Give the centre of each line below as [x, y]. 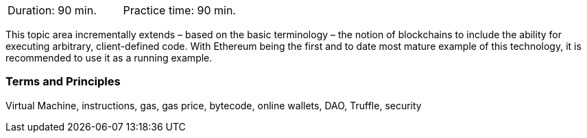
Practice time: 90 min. [179, 10]
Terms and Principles [63, 82]
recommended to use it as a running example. [109, 58]
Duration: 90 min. [52, 10]
